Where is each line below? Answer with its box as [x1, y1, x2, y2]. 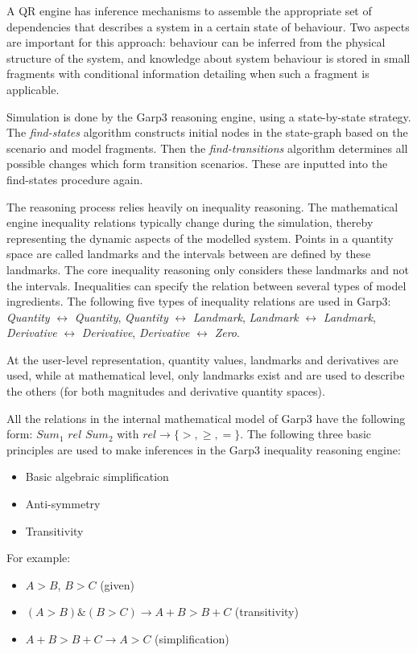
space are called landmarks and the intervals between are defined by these [6, 245, 371, 262]
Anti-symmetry [25, 495, 101, 512]
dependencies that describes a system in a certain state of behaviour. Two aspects [6, 18, 410, 35]
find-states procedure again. [6, 170, 143, 187]
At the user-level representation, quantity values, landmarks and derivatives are [6, 351, 398, 368]
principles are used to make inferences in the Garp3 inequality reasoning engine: [6, 441, 401, 458]
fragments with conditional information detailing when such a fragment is [6, 65, 370, 82]
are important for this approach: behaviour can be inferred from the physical [6, 34, 386, 51]
